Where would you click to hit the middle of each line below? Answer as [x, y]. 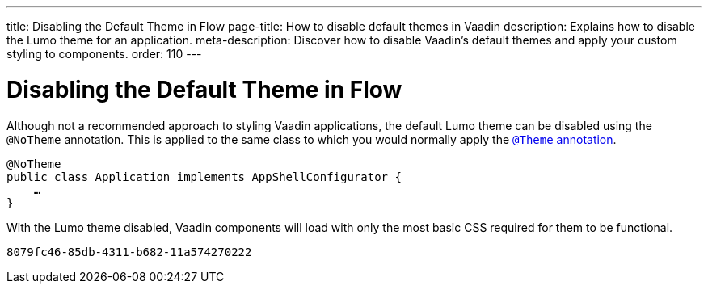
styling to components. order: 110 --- [104, 54]
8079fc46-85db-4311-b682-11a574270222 [129, 252]
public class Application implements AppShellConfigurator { [204, 177]
